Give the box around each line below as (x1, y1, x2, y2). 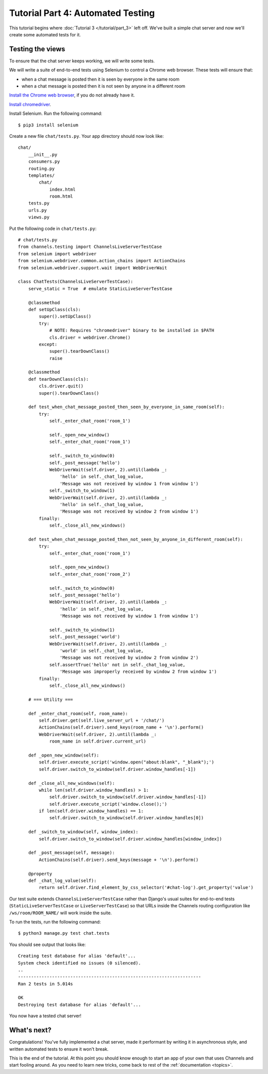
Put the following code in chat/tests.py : (9, 225, 97, 231)
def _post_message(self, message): (28, 850, 115, 856)
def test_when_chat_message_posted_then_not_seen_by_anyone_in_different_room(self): (28, 537, 243, 542)
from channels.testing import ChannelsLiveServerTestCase (18, 244, 162, 250)
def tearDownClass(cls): (28, 376, 89, 382)
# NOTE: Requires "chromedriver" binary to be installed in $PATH (49, 327, 214, 333)
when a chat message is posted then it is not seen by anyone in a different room (21, 83, 186, 89)
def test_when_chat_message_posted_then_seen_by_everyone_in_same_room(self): (28, 404, 225, 410)
